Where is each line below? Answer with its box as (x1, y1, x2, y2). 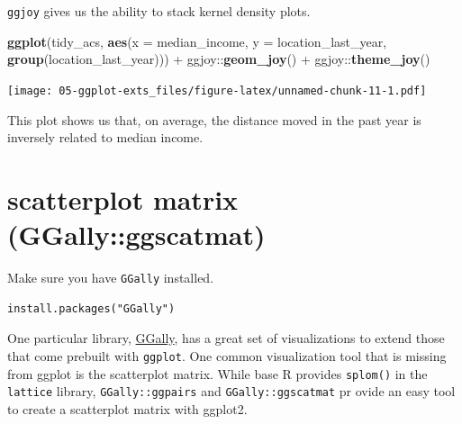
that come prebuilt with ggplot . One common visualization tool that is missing (7, 346, 447, 365)
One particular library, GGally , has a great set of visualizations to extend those (7, 329, 445, 347)
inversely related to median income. (7, 128, 204, 147)
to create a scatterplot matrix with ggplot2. (7, 399, 248, 418)
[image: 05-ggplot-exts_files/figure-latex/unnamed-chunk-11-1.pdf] (7, 84, 427, 97)
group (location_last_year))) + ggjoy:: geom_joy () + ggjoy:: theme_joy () (7, 50, 430, 68)
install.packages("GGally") (7, 302, 176, 315)
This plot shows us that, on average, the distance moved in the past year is (7, 110, 421, 129)
